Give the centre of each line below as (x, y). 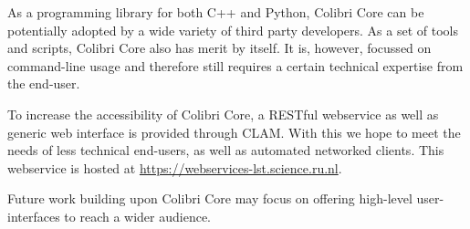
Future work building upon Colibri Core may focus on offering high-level (210, 198)
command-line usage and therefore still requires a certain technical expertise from (235, 65)
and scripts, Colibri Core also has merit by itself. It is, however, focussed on (219, 48)
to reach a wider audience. (138, 216)
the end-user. (44, 83)
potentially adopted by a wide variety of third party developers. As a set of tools (233, 30)
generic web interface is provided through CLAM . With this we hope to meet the (234, 132)
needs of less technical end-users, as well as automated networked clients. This (226, 150)
